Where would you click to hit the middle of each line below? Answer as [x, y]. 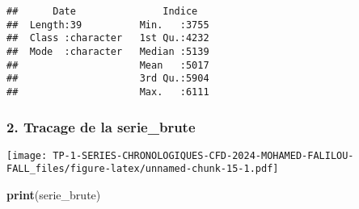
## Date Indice [102, 11]
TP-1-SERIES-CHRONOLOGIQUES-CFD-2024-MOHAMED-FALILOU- [203, 155]
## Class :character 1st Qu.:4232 [108, 38]
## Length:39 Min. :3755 [108, 25]
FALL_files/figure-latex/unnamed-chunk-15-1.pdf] [143, 169]
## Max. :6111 [108, 92]
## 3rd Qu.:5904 [108, 79]
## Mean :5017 [108, 65]
